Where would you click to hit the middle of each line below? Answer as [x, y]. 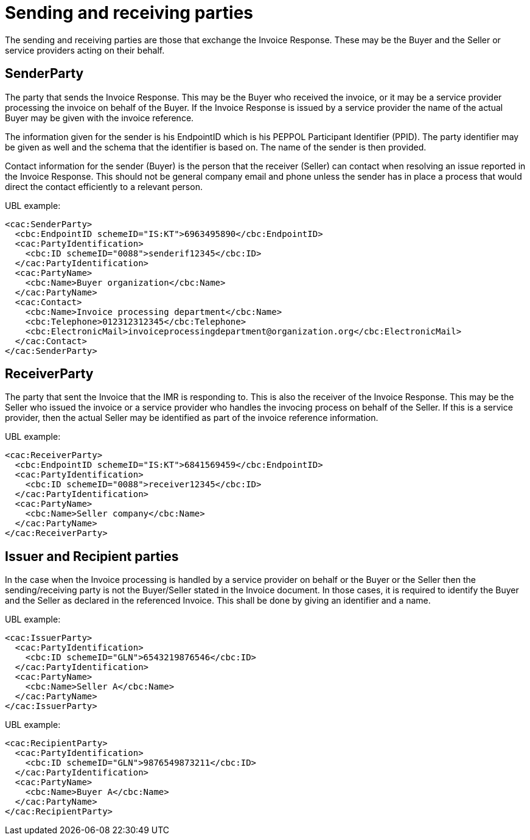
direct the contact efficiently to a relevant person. [104, 186]
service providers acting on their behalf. [85, 50]
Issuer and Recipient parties [92, 556]
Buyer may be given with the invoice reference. [99, 118]
